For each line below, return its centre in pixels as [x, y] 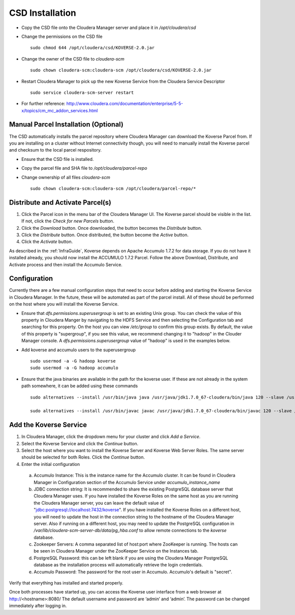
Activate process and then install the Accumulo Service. [66, 264]
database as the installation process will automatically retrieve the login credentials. [118, 565]
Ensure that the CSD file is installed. [58, 159]
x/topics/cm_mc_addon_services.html [60, 110]
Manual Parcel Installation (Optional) [66, 125]
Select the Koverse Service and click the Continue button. [80, 443]
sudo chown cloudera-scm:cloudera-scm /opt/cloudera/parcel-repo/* [113, 188]
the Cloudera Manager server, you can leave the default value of [99, 503]
